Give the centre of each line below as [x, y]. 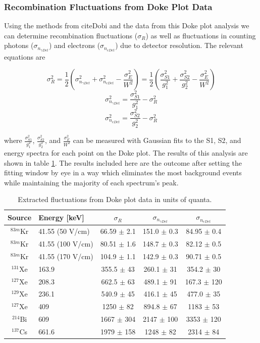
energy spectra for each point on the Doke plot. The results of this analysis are [126, 152]
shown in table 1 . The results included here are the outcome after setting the [123, 162]
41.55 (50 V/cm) [64, 231]
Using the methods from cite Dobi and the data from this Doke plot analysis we [127, 26]
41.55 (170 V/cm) [66, 256]
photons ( [19, 45]
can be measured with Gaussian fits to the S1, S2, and [157, 140]
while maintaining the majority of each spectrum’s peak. [91, 182]
